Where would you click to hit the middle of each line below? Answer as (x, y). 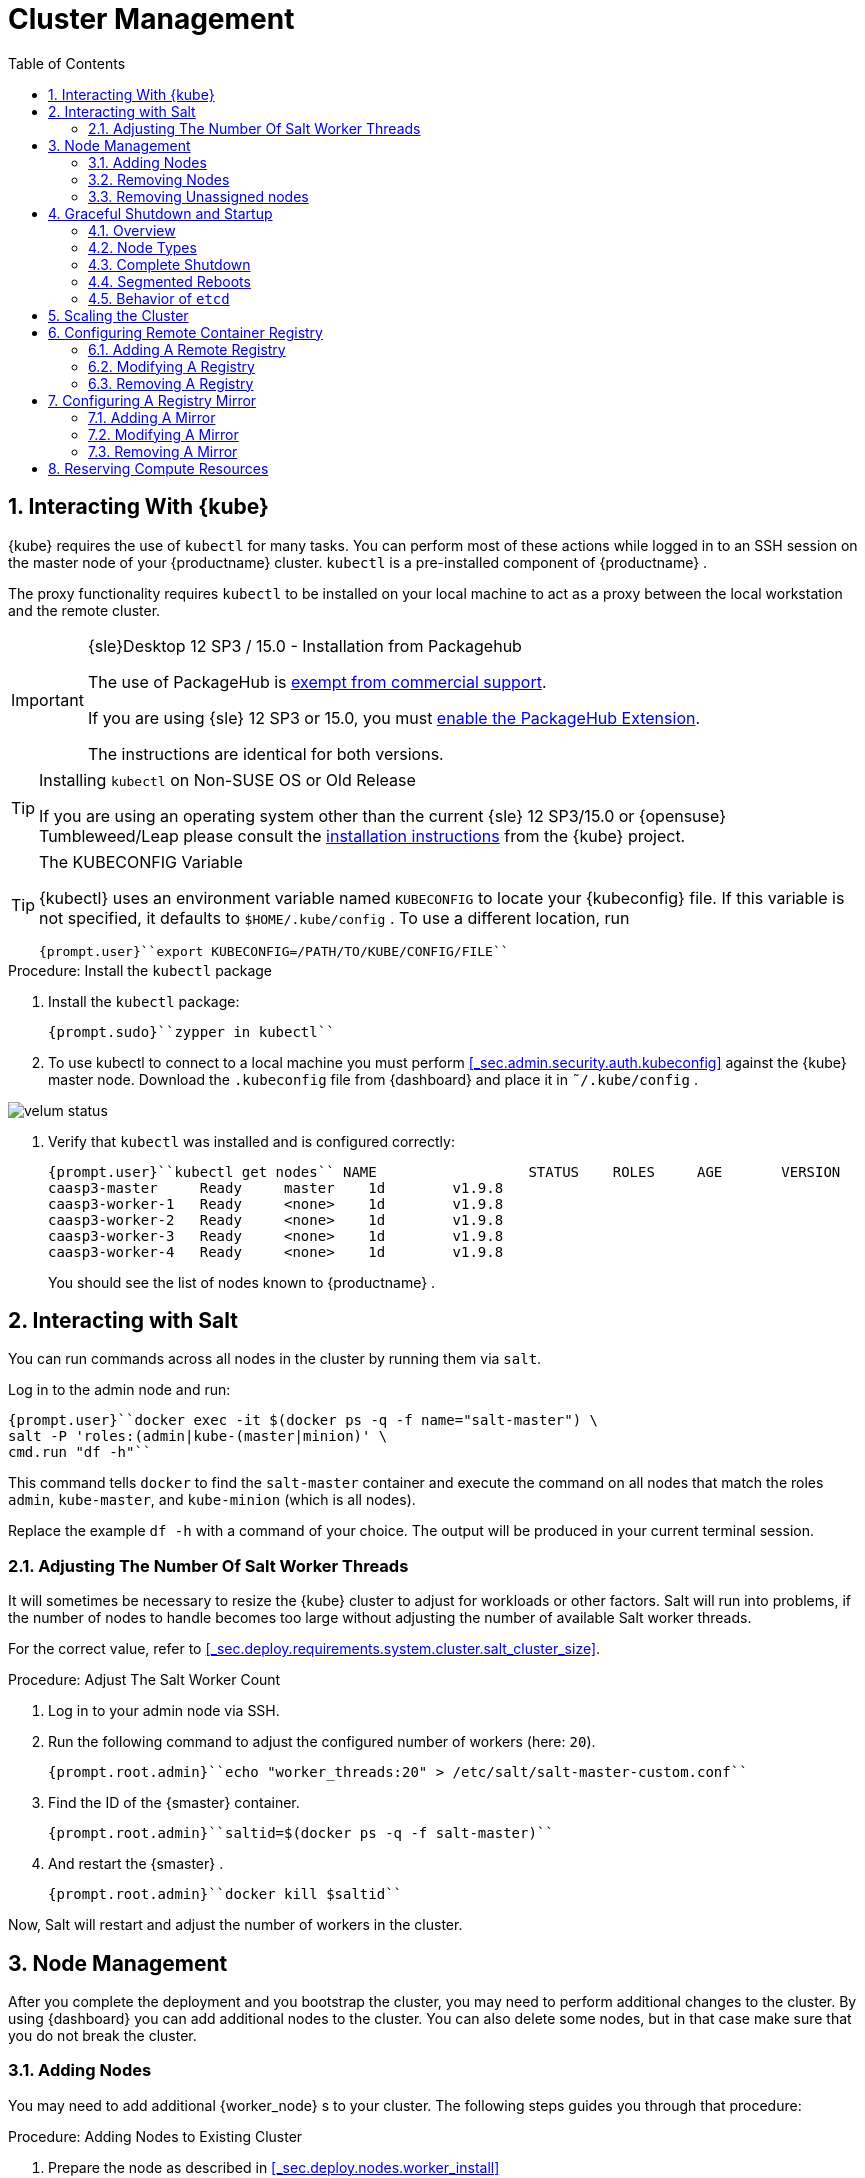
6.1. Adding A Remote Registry (187, 349)
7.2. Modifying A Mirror (163, 434)
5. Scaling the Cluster (118, 315)
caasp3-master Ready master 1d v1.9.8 (276, 1187)
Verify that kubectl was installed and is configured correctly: (251, 1141)
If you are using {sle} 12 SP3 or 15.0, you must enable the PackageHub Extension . (394, 717)
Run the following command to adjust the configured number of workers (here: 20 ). (322, 1742)
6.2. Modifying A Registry (171, 366)
